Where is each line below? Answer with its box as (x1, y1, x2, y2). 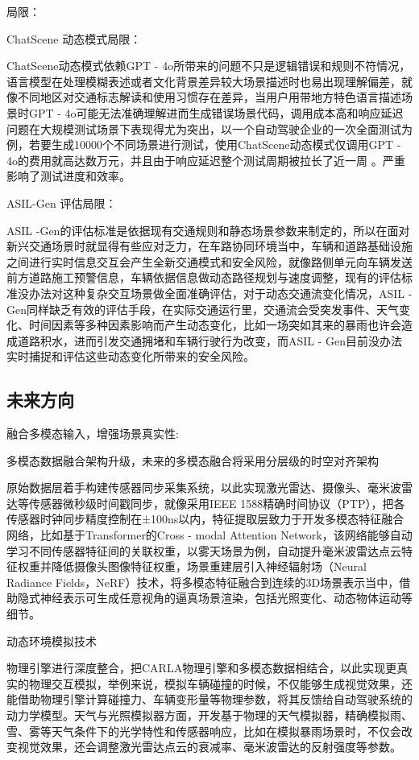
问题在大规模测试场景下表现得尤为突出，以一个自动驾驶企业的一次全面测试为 (6, 120, 413, 137)
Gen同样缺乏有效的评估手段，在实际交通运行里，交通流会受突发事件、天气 (6, 300, 399, 317)
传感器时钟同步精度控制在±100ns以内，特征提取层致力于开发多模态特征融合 (6, 510, 404, 527)
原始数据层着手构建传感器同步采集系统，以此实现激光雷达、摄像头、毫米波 (6, 479, 401, 496)
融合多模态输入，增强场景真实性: (6, 425, 179, 442)
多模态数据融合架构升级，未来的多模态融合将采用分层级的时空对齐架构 (6, 452, 379, 469)
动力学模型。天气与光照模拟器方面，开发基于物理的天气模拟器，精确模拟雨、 (6, 706, 413, 723)
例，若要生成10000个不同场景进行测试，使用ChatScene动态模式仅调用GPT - (6, 136, 401, 153)
